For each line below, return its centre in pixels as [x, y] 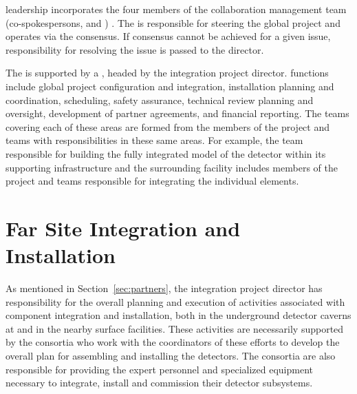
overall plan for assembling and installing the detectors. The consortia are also [171, 355]
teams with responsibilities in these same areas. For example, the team [154, 140]
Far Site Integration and [123, 228]
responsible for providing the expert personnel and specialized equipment [159, 369]
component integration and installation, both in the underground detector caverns [178, 315]
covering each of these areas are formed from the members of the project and [168, 126]
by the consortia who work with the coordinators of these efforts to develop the [173, 342]
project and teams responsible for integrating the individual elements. [152, 181]
